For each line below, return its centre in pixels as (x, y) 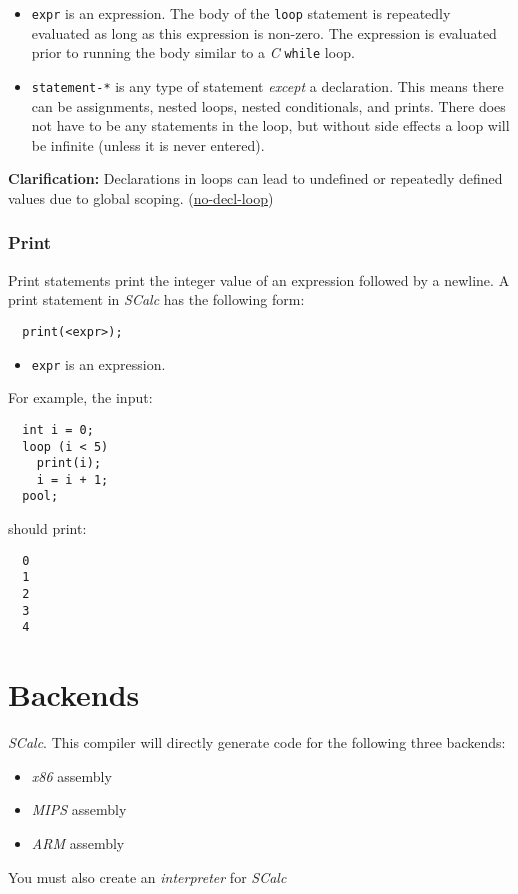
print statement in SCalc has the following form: (156, 299)
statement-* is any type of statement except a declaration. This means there (267, 85)
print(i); (69, 463)
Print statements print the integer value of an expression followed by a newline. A (259, 279)
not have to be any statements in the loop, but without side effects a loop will (270, 125)
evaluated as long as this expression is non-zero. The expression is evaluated (264, 32)
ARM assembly (78, 842)
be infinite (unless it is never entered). (148, 144)
